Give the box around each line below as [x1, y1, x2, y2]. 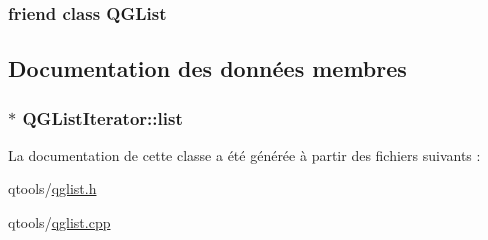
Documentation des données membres [8, 53, 407, 84]
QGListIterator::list [22, 105, 183, 130]
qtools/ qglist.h [8, 178, 97, 199]
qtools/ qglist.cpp [8, 212, 111, 233]
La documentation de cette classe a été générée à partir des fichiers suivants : [8, 144, 481, 165]
